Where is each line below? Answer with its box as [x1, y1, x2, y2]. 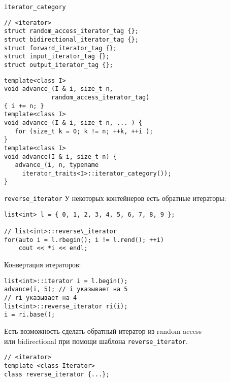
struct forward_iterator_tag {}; [4, 44, 117, 52]
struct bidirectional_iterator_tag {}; [4, 36, 139, 43]
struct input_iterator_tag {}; [4, 53, 110, 60]
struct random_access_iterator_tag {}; [4, 27, 139, 35]
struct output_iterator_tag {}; [4, 61, 113, 68]
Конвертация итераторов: [4, 259, 81, 270]
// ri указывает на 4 [4, 294, 77, 301]
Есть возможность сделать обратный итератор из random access [4, 325, 202, 336]
